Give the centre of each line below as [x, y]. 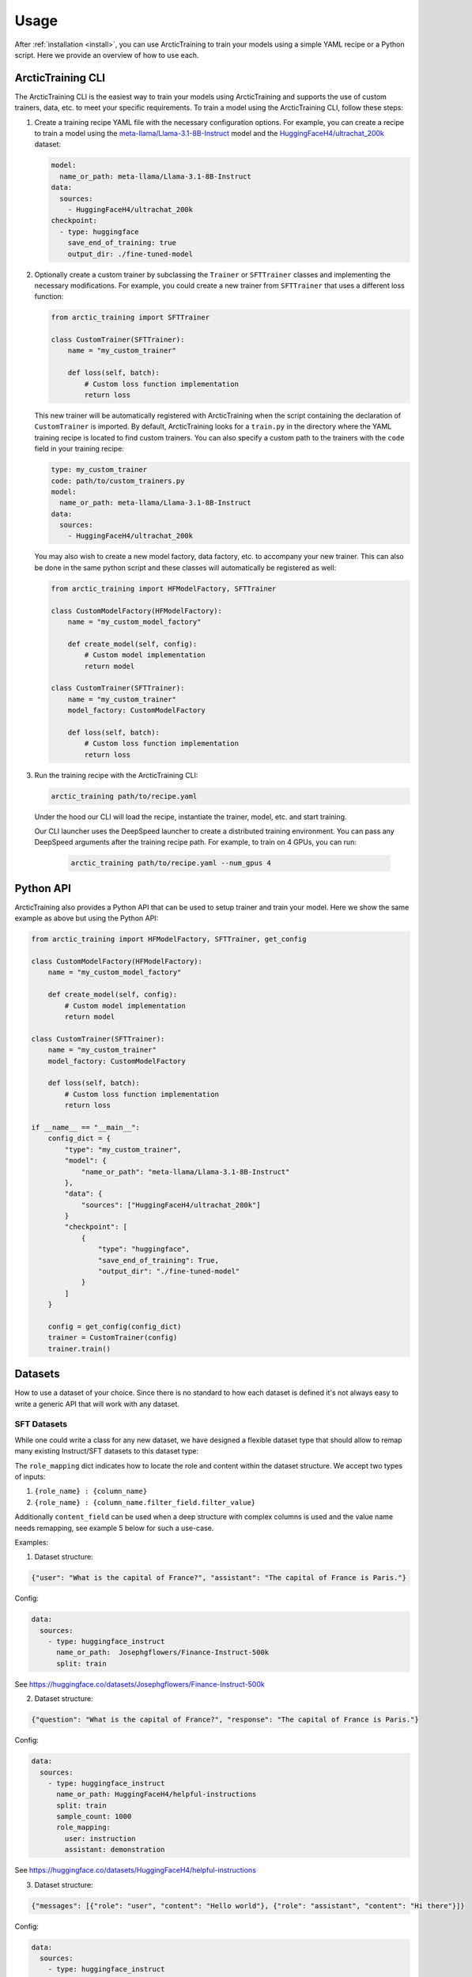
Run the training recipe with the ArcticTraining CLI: [116, 775]
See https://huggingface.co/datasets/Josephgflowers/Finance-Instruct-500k [140, 1684]
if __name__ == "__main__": [85, 1127]
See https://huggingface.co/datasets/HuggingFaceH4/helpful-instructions [136, 1870]
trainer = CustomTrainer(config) [113, 1338]
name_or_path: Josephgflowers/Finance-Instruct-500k [163, 1652]
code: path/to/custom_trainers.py [118, 481]
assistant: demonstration [115, 1850]
